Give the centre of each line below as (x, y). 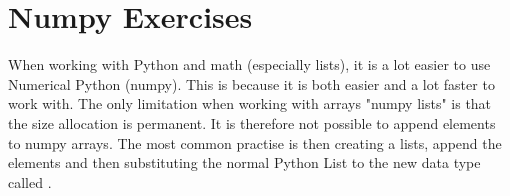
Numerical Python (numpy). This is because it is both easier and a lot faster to (251, 83)
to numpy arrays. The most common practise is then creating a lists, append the (255, 142)
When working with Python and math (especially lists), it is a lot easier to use (249, 64)
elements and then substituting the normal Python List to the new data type (244, 162)
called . (30, 181)
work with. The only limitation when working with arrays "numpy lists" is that (250, 103)
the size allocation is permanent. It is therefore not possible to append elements (252, 122)
